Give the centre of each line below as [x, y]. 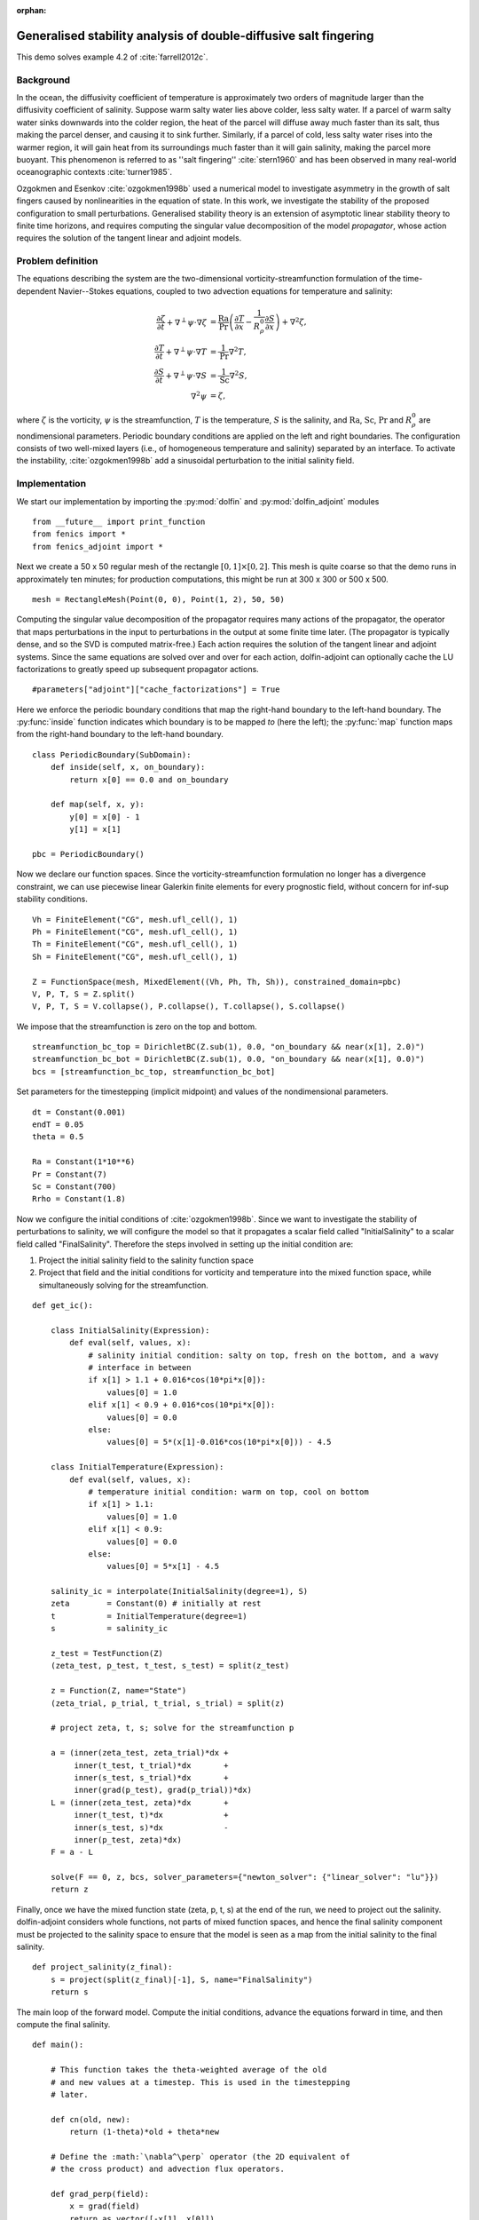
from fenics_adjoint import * [98, 547]
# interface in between [140, 1368]
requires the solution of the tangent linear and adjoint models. [129, 238]
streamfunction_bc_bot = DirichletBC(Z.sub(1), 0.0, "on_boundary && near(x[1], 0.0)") [229, 1059]
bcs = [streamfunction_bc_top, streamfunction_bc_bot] [154, 1071]
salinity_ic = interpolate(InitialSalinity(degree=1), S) [179, 1591]
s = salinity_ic [109, 1629]
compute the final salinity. [63, 2024]
